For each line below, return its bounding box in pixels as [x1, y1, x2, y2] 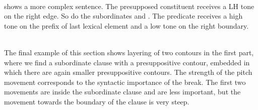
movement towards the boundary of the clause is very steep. [4, 96, 189, 106]
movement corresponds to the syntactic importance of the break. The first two [4, 76, 246, 87]
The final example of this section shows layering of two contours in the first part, [4, 47, 254, 57]
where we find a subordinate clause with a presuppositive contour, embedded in [4, 57, 250, 67]
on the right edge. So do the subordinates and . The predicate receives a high [4, 11, 243, 21]
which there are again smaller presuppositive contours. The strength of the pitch [4, 67, 252, 77]
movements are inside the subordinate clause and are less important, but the [4, 86, 241, 97]
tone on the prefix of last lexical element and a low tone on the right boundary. [4, 20, 249, 31]
